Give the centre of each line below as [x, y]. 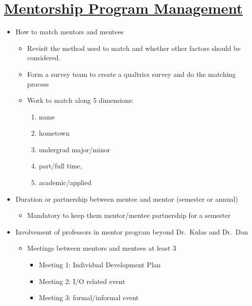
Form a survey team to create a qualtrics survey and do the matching [131, 74]
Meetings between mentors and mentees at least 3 [102, 248]
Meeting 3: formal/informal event [89, 297]
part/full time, [60, 166]
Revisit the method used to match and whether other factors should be [134, 48]
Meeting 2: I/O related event [82, 281]
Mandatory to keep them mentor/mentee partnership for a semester [129, 215]
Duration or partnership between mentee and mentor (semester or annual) [127, 199]
